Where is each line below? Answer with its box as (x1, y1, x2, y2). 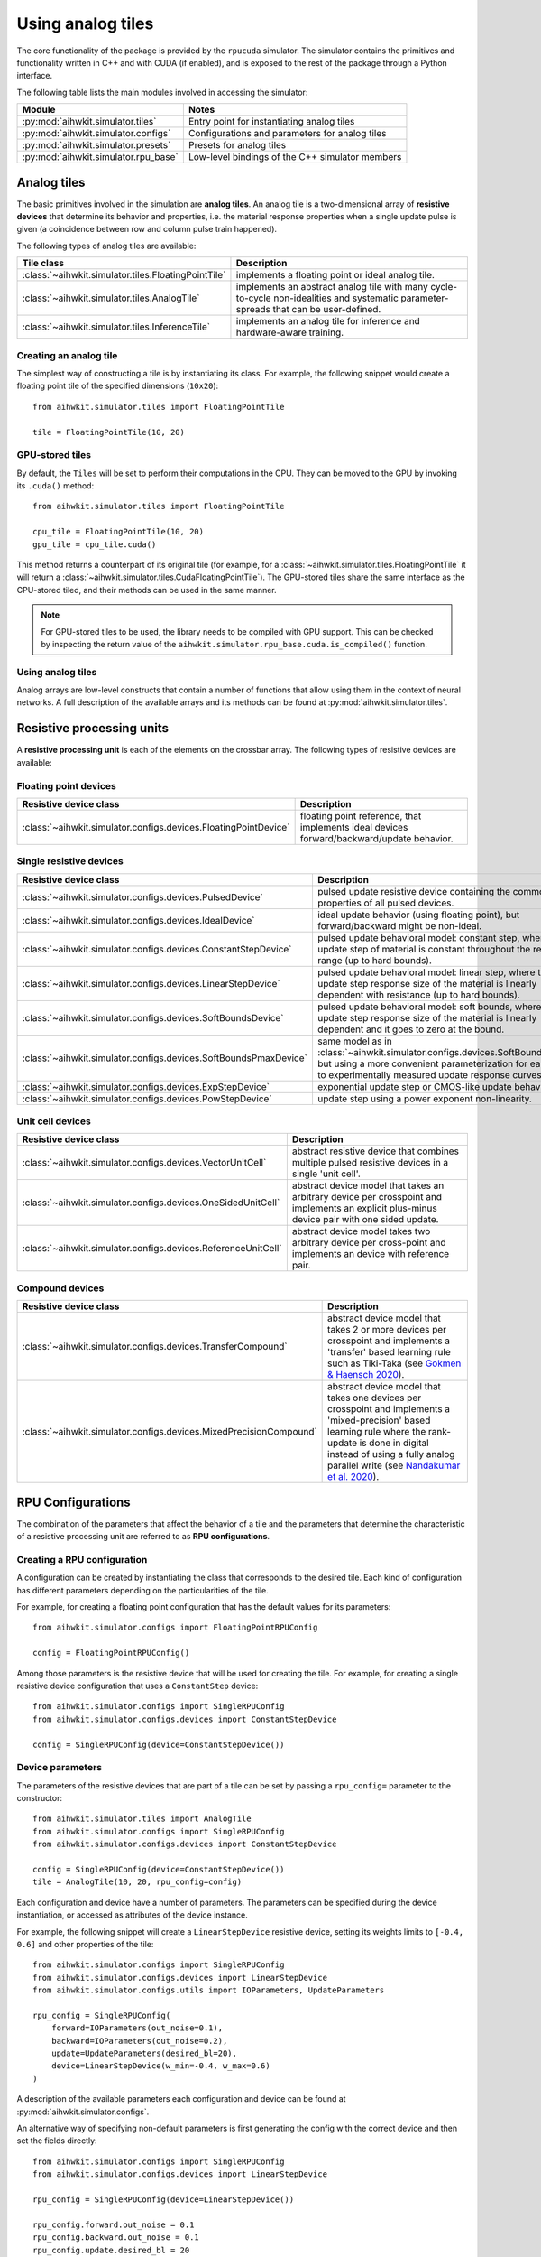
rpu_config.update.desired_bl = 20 (32, 2244, 190, 2255)
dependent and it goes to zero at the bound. (316, 1023, 505, 1036)
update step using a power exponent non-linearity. (316, 1092, 532, 1105)
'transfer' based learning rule (327, 1346, 451, 1359)
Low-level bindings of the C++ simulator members (188, 151, 402, 163)
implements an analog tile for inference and (235, 315, 421, 328)
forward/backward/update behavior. (299, 831, 454, 844)
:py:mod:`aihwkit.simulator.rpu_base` (22, 151, 179, 163)
